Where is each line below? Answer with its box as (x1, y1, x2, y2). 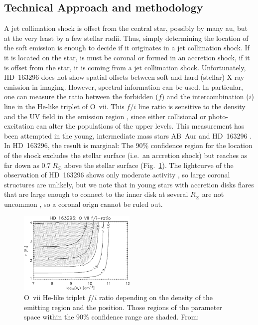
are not (202, 189, 224, 199)
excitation (4, 121, 34, 131)
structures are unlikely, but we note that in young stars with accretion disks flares (4, 179, 254, 189)
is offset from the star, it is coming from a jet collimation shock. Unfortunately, (4, 62, 246, 72)
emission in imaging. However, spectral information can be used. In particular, (4, 81, 244, 92)
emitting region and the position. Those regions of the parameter (24, 302, 222, 312)
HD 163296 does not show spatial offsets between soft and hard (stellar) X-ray (4, 72, 245, 82)
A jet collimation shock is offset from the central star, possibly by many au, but (4, 23, 248, 33)
